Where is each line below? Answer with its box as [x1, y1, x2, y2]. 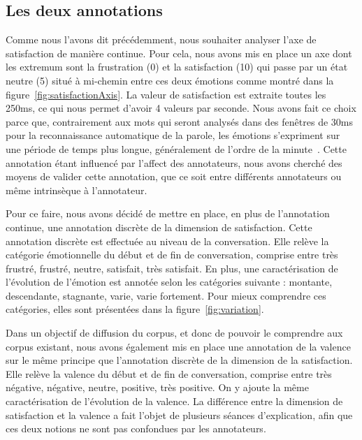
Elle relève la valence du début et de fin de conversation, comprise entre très [6, 366, 332, 381]
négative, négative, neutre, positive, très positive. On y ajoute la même [6, 380, 309, 395]
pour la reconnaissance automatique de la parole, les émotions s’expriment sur [6, 128, 340, 142]
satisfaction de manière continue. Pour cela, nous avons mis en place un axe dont [6, 45, 352, 60]
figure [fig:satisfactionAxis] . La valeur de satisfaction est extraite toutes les [6, 87, 326, 101]
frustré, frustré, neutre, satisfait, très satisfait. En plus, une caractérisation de [6, 261, 338, 275]
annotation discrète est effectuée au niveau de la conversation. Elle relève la [6, 233, 329, 248]
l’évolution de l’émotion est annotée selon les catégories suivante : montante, [6, 274, 333, 289]
